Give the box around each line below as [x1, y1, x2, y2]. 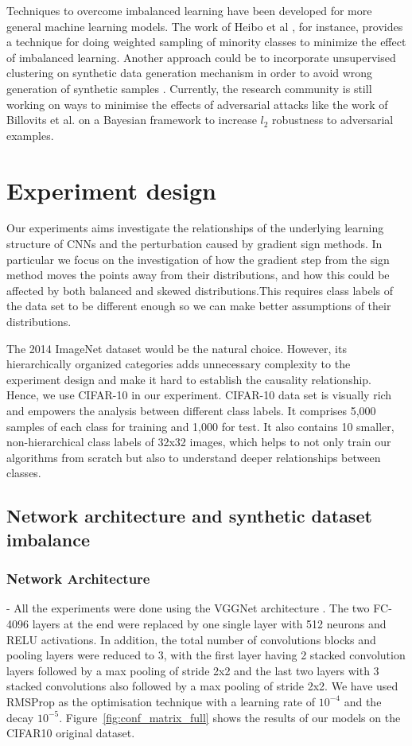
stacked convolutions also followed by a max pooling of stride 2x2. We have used [6, 678, 398, 694]
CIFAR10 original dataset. [6, 725, 135, 741]
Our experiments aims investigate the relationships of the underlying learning [6, 220, 384, 236]
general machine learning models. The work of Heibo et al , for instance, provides [6, 17, 403, 34]
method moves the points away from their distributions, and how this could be [6, 266, 390, 283]
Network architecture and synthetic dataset [6, 503, 372, 528]
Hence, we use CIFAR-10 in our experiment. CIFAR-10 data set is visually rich [6, 387, 392, 403]
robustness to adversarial [272, 111, 394, 128]
